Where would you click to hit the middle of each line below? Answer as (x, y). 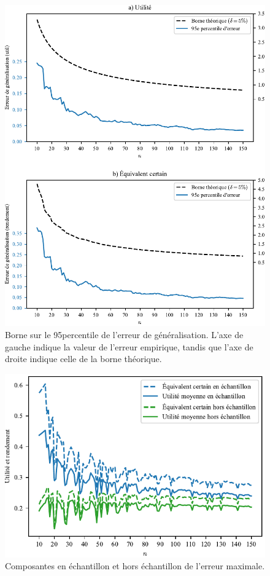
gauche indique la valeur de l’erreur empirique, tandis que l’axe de (129, 346)
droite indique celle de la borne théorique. (83, 359)
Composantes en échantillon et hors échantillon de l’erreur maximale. (135, 566)
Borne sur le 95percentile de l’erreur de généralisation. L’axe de (124, 335)
